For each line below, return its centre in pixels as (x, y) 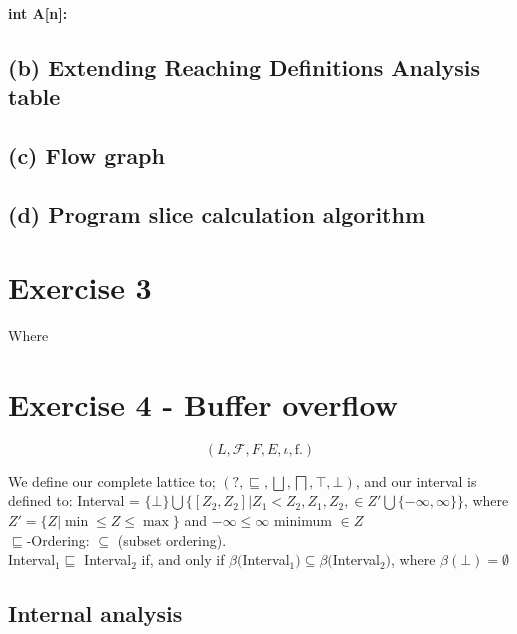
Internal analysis (95, 613)
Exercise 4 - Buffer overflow (203, 403)
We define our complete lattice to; (112, 480)
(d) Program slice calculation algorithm (217, 213)
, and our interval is (416, 480)
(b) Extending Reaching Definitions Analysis (244, 66)
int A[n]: (38, 12)
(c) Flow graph (86, 154)
